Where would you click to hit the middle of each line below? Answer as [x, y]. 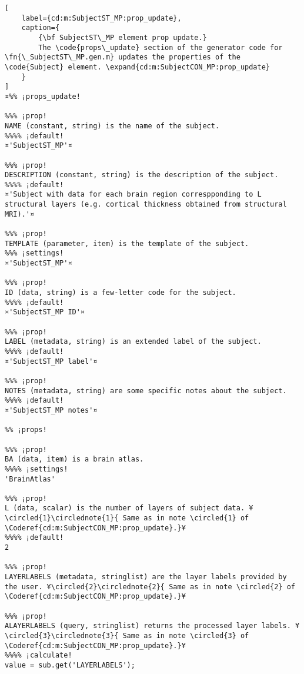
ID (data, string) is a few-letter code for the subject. [121, 293]
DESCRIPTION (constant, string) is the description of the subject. [142, 175]
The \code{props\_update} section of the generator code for [161, 47]
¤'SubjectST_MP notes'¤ [51, 410]
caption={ [41, 28]
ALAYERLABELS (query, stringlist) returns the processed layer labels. [148, 626]
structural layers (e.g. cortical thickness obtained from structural [146, 205]
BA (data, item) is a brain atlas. [74, 459]
